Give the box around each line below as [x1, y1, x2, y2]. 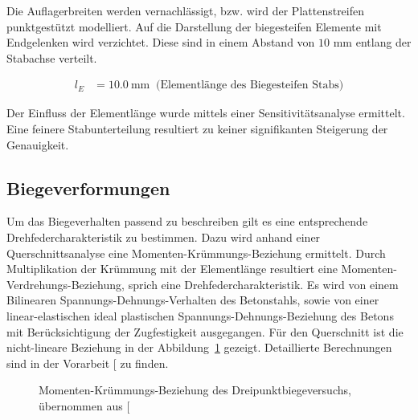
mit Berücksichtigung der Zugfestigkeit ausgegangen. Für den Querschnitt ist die [6, 323, 404, 340]
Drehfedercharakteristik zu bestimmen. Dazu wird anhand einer [6, 228, 321, 245]
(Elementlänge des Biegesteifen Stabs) [156, 80, 344, 92]
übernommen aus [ [39, 397, 130, 414]
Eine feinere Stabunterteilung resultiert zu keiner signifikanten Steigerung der [6, 120, 388, 137]
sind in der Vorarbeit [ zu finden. [6, 354, 169, 371]
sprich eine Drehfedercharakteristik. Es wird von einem [128, 275, 399, 292]
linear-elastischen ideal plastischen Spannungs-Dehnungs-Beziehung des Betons [6, 307, 394, 324]
